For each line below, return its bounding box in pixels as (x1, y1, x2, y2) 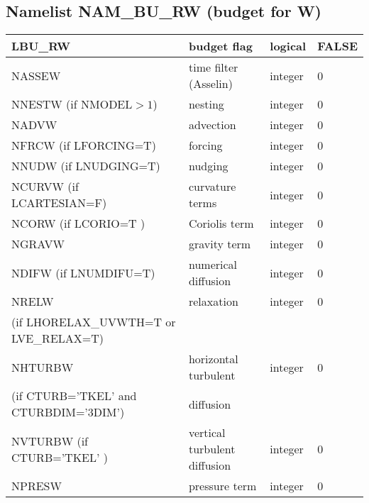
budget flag (188, 38, 253, 55)
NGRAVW (11, 236, 65, 253)
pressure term (188, 477, 257, 494)
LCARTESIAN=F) (11, 194, 107, 211)
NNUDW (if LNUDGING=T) (11, 157, 160, 175)
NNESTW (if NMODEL (11, 96, 133, 113)
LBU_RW (11, 38, 71, 55)
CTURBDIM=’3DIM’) (11, 404, 125, 421)
